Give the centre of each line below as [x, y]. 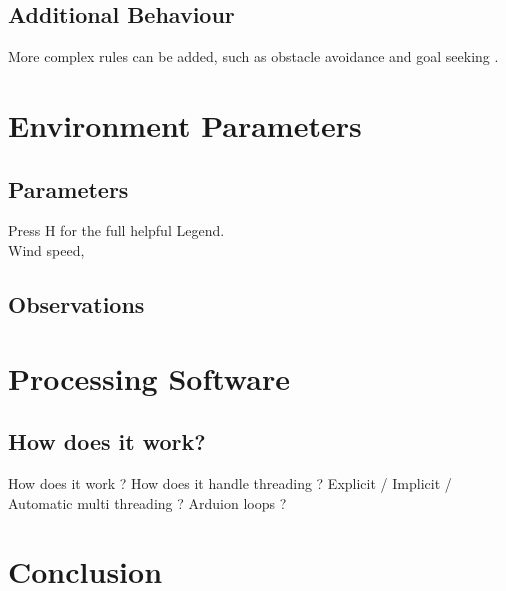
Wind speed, [46, 249]
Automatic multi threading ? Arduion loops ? [147, 502]
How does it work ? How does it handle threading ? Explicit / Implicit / [230, 482]
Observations [76, 303]
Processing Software [149, 377]
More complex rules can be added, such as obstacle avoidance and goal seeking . [253, 56]
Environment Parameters [185, 124]
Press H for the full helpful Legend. [116, 230]
